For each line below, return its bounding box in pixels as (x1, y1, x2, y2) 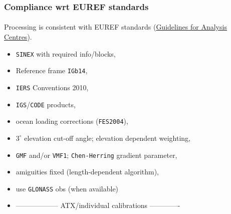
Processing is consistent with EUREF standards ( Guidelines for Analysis (4, 22, 227, 32)
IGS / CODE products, (16, 99, 76, 109)
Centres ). (4, 32, 32, 42)
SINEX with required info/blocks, (16, 48, 116, 59)
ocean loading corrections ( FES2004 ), (16, 116, 128, 126)
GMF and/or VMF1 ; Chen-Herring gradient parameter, (16, 149, 177, 160)
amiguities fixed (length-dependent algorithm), (16, 166, 159, 177)
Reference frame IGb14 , (16, 65, 88, 76)
